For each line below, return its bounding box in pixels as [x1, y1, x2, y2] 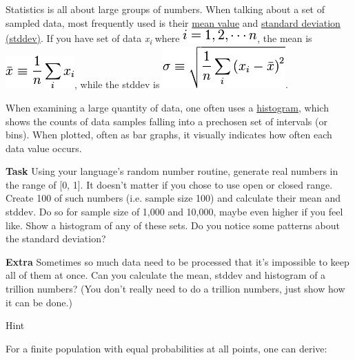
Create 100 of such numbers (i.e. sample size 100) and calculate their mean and [6, 191, 341, 205]
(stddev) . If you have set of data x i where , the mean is [6, 31, 312, 47]
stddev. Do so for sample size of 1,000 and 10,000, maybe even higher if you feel [6, 204, 343, 219]
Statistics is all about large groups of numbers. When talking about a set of [6, 2, 325, 16]
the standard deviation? [6, 231, 106, 246]
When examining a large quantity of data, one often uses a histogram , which [6, 100, 329, 114]
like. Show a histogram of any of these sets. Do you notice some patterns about [6, 218, 340, 232]
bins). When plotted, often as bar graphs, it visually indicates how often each [6, 127, 332, 142]
